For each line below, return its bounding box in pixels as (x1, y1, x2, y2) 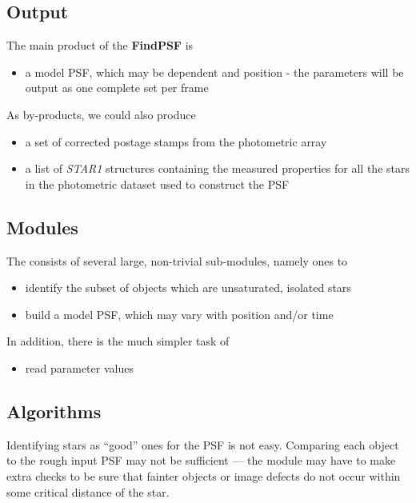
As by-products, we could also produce (6, 106, 196, 122)
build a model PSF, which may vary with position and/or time (25, 305, 334, 322)
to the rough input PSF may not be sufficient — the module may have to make (6, 452, 396, 469)
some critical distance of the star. (6, 483, 170, 500)
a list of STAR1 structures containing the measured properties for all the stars (25, 160, 410, 177)
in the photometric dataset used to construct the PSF (25, 175, 290, 192)
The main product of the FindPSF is (6, 37, 194, 54)
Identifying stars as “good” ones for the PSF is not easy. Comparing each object (6, 436, 399, 453)
